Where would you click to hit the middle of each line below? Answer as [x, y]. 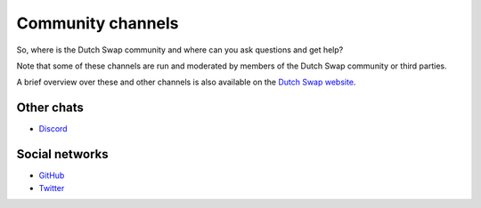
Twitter [52, 188]
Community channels [98, 23]
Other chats [50, 108]
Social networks [62, 154]
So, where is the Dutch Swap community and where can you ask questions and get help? [180, 50]
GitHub [52, 176]
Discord [53, 129]
